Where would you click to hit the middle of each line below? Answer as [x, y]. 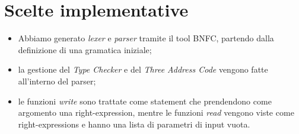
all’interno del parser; [57, 81]
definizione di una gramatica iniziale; [85, 49]
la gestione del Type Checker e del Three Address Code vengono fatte [143, 69]
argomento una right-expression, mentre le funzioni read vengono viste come [156, 112]
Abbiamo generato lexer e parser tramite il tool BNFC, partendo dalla [146, 38]
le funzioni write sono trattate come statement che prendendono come [145, 101]
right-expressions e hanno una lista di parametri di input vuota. [134, 124]
